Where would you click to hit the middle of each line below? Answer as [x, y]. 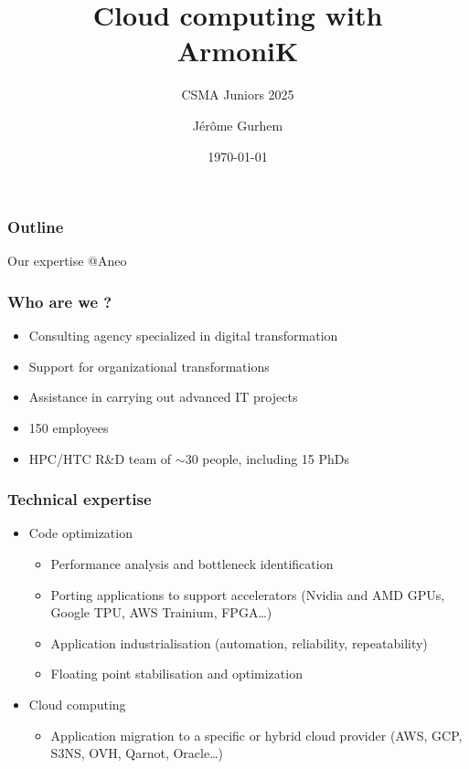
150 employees [69, 427]
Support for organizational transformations [149, 366]
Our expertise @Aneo [67, 261]
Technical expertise [80, 499]
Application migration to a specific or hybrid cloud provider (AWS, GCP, [256, 735]
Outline [36, 227]
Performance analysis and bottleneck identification [192, 563]
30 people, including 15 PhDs [267, 458]
